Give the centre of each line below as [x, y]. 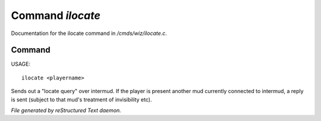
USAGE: [21, 64]
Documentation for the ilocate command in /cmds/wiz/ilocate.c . [89, 33]
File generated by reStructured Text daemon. [66, 110]
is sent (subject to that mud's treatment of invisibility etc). [81, 99]
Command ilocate [56, 15]
